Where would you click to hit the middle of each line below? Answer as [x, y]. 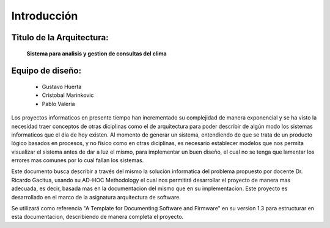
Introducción [45, 16]
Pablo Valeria [59, 104]
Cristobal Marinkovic [68, 95]
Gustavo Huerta [62, 87]
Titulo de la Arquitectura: [60, 37]
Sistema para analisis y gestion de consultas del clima [97, 53]
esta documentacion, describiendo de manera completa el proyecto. [97, 217]
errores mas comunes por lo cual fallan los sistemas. [78, 160]
